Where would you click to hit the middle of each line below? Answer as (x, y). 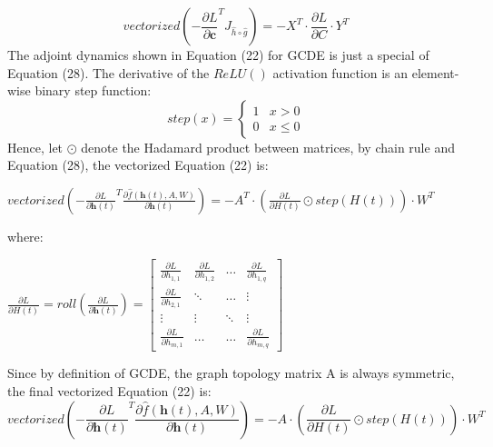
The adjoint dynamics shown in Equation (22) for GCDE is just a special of (218, 55)
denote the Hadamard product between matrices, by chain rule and (268, 147)
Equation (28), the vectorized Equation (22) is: (138, 165)
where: (25, 236)
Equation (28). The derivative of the (108, 72)
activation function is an (340, 72)
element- (435, 72)
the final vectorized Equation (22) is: (109, 391)
